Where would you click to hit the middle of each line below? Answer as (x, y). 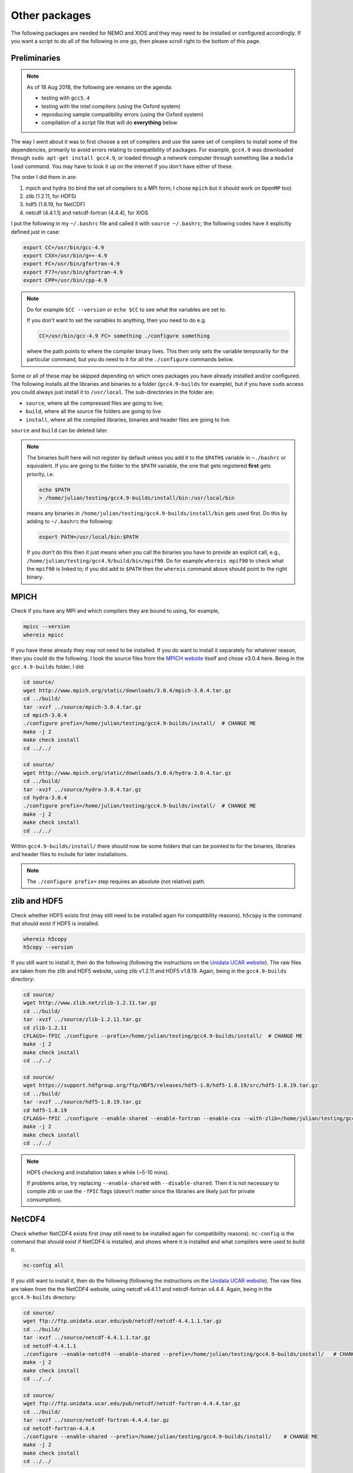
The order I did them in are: (44, 177)
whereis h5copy (45, 939)
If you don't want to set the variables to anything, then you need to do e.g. (116, 320)
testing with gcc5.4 (66, 98)
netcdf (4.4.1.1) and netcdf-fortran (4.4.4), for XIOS (87, 213)
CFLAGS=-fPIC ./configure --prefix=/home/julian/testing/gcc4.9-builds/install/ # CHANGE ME (163, 1036)
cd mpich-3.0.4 (45, 715)
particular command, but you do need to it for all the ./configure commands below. (130, 359)
